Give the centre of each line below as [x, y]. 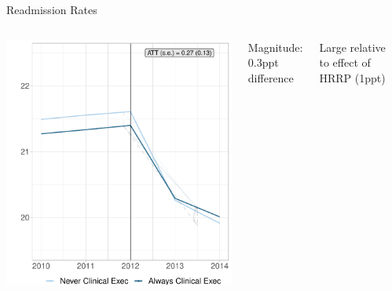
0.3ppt [263, 62]
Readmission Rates [52, 9]
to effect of [345, 62]
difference [271, 77]
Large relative [352, 47]
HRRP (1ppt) [352, 77]
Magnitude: [275, 47]
